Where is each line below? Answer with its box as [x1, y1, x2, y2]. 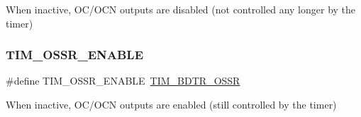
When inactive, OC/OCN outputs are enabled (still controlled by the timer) [6, 97, 337, 111]
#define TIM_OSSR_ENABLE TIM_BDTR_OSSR [6, 73, 240, 88]
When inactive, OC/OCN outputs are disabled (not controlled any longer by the [6, 2, 356, 16]
